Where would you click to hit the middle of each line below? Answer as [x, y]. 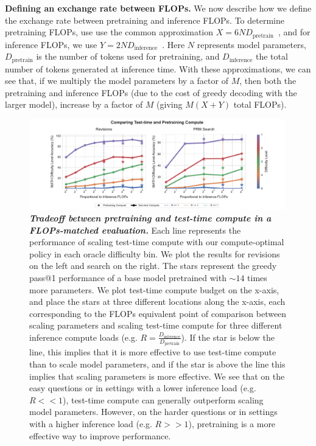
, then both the [268, 81]
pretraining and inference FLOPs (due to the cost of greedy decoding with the [151, 92]
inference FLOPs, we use [51, 44]
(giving [170, 104]
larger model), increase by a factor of [74, 104]
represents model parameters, [252, 44]
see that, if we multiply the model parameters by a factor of [117, 81]
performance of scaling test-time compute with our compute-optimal [157, 242]
